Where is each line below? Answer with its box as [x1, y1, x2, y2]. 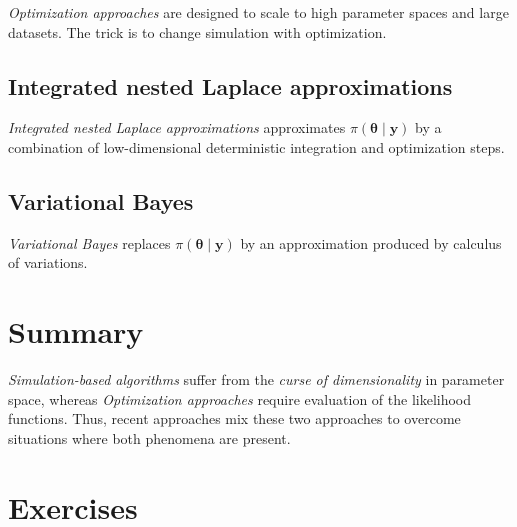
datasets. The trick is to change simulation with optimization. [8, 21, 387, 42]
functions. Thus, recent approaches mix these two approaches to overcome [8, 408, 461, 429]
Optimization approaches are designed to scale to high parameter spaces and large [8, 2, 509, 22]
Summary [8, 311, 144, 352]
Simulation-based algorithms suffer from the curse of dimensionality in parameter [8, 369, 505, 390]
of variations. [8, 252, 88, 273]
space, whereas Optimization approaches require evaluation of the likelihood [8, 388, 472, 409]
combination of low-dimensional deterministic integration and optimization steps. [8, 136, 505, 157]
